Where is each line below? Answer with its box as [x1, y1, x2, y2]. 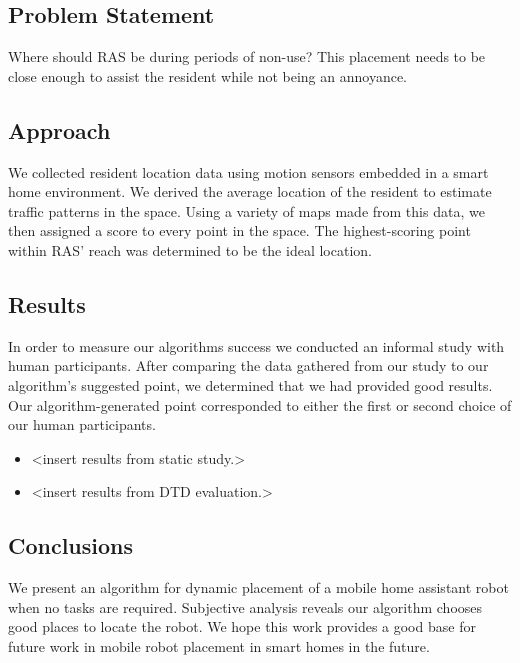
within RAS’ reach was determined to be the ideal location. [8, 239, 372, 260]
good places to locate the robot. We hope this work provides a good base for [8, 616, 476, 637]
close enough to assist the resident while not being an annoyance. [8, 65, 408, 86]
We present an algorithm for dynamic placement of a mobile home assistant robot [8, 577, 509, 598]
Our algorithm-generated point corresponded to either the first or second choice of [8, 394, 512, 415]
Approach [8, 114, 111, 145]
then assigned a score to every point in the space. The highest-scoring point [8, 220, 471, 241]
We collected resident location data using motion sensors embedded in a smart [8, 161, 489, 182]
